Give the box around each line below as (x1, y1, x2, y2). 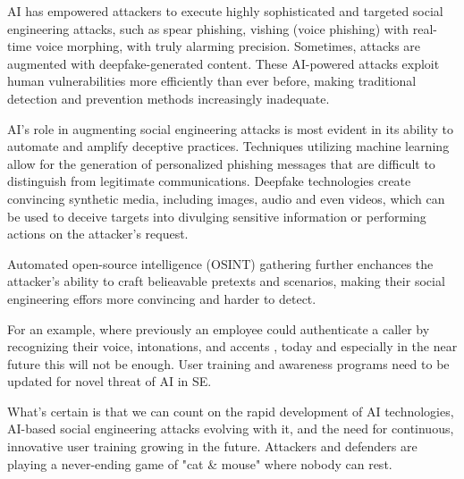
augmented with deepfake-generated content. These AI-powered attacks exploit (7, 54, 440, 72)
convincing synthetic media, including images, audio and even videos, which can (7, 189, 445, 207)
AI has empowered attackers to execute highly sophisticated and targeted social (7, 2, 443, 20)
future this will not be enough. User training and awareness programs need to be (7, 354, 450, 373)
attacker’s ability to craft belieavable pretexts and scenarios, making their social (7, 272, 445, 290)
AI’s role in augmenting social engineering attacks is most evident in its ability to (7, 119, 454, 138)
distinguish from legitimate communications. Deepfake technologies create (7, 172, 411, 190)
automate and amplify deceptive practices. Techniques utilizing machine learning (7, 137, 450, 155)
